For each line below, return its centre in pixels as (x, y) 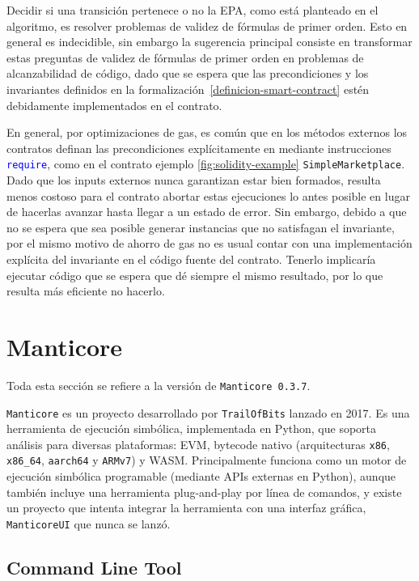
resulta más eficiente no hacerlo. (86, 291)
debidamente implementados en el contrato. (114, 105)
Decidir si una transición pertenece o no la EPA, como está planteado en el (193, 10)
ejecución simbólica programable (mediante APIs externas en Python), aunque (201, 476)
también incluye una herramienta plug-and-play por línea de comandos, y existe (204, 492)
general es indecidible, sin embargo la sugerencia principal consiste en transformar (209, 42)
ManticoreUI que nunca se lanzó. (89, 523)
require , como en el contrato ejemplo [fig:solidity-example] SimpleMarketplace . (206, 164)
